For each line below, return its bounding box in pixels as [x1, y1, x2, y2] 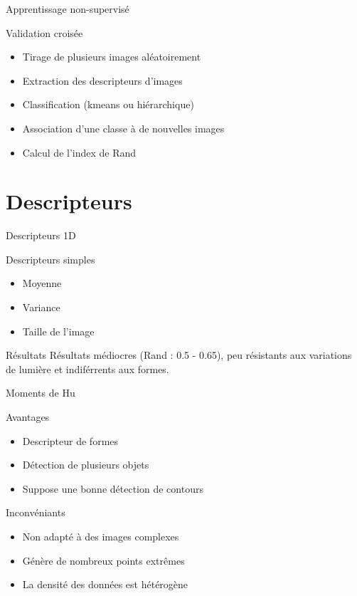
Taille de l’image [22, 323, 95, 338]
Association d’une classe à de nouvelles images [22, 120, 225, 135]
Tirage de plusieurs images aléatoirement [22, 49, 201, 64]
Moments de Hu [6, 385, 75, 400]
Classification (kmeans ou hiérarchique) [22, 97, 194, 112]
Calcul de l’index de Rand [22, 145, 137, 160]
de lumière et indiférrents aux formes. [6, 361, 169, 376]
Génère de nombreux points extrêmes [22, 553, 185, 568]
